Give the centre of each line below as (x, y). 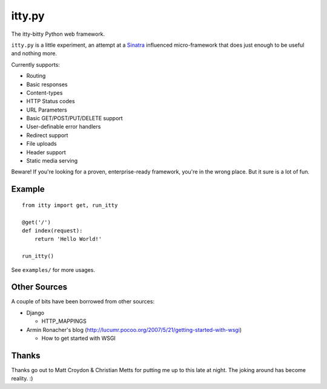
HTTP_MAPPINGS (64, 321)
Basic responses (47, 84)
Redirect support (47, 135)
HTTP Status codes (51, 101)
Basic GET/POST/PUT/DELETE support (75, 118)
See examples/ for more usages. (53, 269)
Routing (36, 76)
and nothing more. (34, 53)
